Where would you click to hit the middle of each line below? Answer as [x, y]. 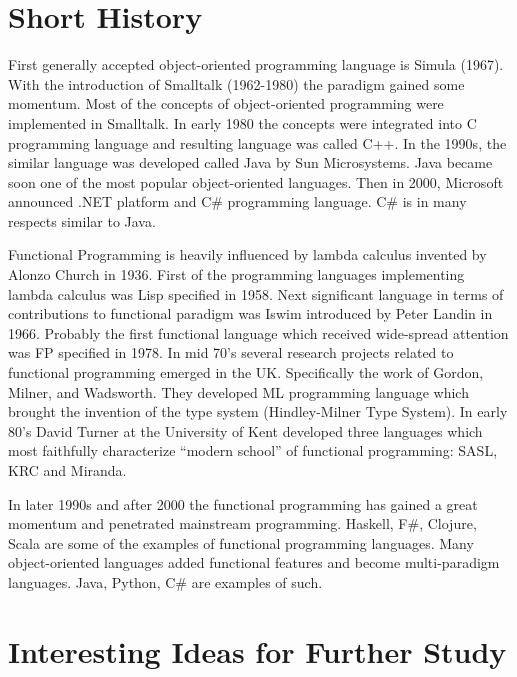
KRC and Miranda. [67, 470]
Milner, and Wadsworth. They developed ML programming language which [238, 391]
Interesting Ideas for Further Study [257, 650]
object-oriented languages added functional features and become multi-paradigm [254, 562]
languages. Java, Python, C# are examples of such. [165, 581]
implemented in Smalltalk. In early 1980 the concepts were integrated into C [242, 122]
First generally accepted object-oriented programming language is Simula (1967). [256, 64]
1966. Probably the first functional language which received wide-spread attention [258, 332]
